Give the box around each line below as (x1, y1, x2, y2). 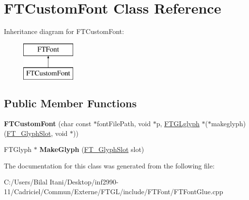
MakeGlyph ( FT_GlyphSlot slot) (39, 144, 144, 154)
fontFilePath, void (97, 118, 151, 129)
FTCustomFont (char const (4, 118, 92, 129)
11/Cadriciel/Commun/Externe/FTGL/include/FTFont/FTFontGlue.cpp (4, 186, 223, 197)
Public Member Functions (4, 96, 137, 111)
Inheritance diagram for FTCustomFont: (4, 26, 124, 36)
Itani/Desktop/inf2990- (49, 177, 119, 187)
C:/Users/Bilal (4, 177, 47, 187)
